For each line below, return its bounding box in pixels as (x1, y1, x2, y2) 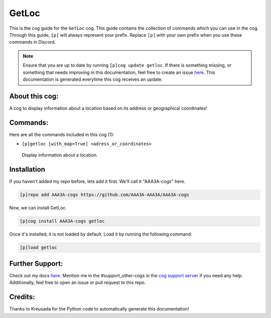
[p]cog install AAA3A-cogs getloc (20, 219, 105, 224)
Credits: (9, 293, 35, 301)
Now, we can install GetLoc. (9, 205, 67, 211)
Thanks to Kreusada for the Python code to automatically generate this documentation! (9, 306, 189, 312)
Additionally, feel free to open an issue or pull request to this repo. (9, 279, 146, 286)
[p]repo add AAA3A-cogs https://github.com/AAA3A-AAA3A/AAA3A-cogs (20, 192, 190, 198)
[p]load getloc (20, 245, 57, 251)
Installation (9, 165, 45, 174)
